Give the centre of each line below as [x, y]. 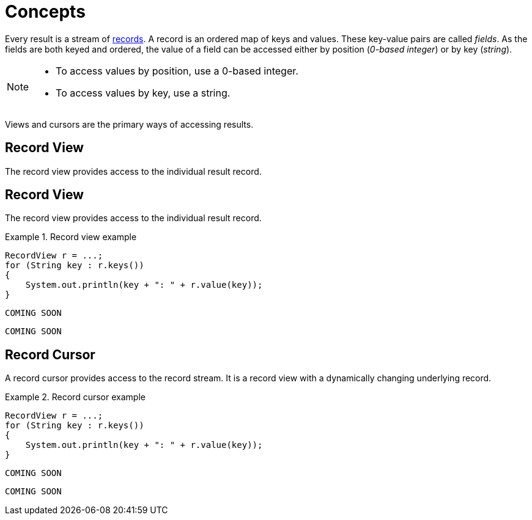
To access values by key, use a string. [143, 93]
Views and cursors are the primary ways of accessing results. [129, 124]
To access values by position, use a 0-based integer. [177, 71]
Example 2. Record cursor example [75, 397]
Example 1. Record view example [71, 237]
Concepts [45, 12]
